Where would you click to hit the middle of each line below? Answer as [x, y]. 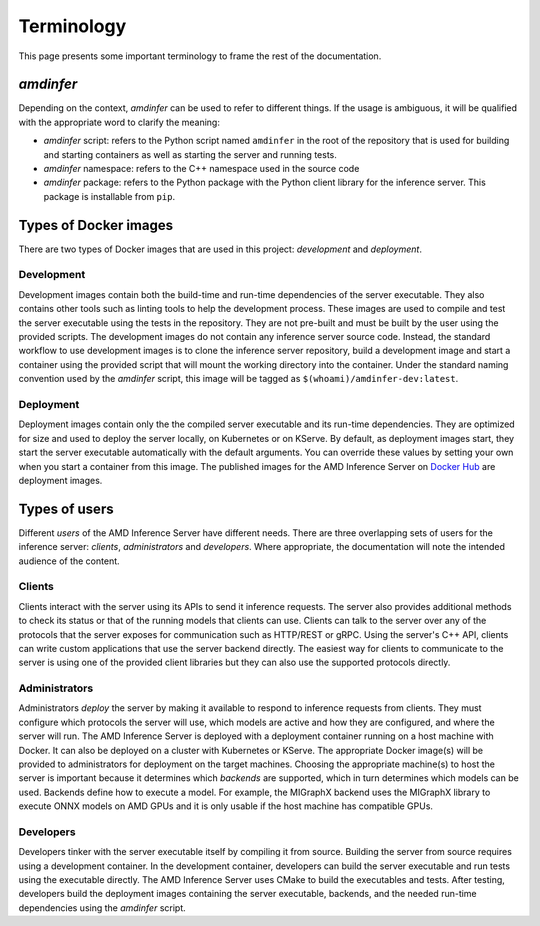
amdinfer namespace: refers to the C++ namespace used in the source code [201, 169]
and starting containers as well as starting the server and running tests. [190, 154]
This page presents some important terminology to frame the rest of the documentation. [200, 56]
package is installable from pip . [109, 196]
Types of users [66, 508]
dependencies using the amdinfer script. [102, 907]
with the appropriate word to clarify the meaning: [119, 122]
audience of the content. [69, 561]
